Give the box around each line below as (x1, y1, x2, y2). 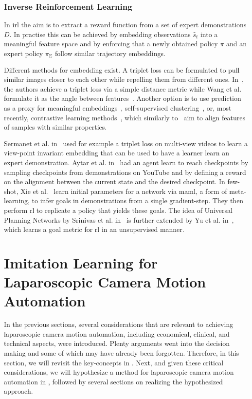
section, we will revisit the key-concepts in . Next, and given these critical (4, 357, 224, 367)
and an (226, 38, 247, 49)
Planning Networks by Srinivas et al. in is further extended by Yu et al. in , (4, 214, 234, 225)
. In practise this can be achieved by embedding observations (9, 29, 191, 39)
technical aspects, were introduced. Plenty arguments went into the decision (4, 338, 230, 348)
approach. (4, 386, 33, 396)
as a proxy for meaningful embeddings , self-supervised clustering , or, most (4, 102, 232, 113)
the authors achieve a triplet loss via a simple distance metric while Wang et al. (4, 83, 242, 94)
